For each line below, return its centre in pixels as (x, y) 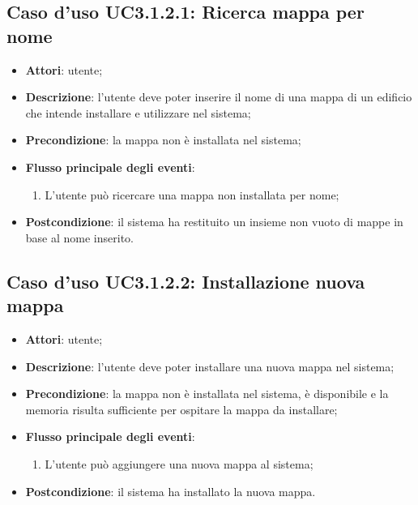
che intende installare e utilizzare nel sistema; (138, 112)
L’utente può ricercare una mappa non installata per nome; (192, 194)
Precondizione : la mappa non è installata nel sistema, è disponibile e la (207, 394)
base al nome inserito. (79, 237)
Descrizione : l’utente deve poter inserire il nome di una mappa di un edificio (219, 97)
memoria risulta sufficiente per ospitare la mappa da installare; (181, 409)
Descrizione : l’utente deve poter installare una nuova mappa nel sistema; (210, 366)
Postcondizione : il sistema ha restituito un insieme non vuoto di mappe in (214, 222)
